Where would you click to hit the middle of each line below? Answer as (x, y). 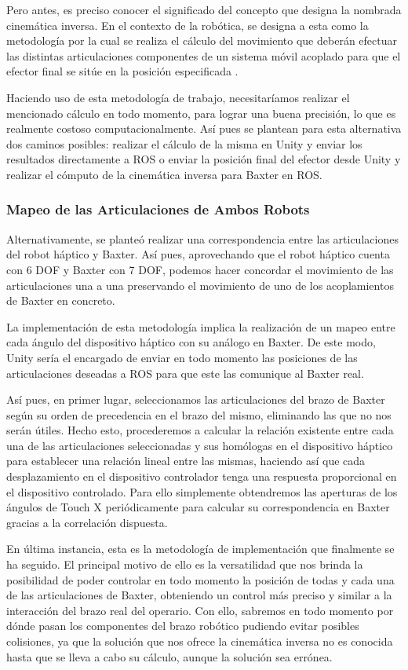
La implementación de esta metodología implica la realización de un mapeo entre (201, 326)
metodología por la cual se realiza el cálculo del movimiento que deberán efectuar (202, 40)
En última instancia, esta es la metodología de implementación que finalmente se (200, 549)
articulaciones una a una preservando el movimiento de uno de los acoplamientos (200, 285)
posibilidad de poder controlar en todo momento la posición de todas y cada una (200, 579)
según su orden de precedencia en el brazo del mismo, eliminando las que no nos (199, 414)
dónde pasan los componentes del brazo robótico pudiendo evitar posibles (183, 626)
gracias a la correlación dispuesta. (87, 522)
